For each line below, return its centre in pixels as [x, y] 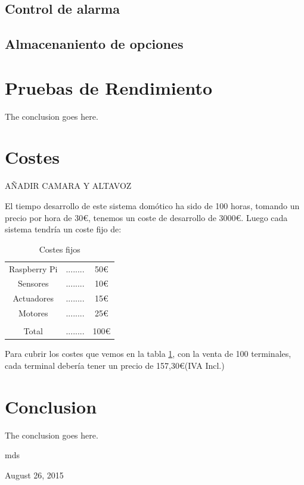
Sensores [33, 283]
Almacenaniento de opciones [94, 44]
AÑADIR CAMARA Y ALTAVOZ [68, 186]
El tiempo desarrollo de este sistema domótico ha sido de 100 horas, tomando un [152, 206]
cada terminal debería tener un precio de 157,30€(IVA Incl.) [115, 365]
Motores [33, 313]
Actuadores [33, 298]
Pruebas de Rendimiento [109, 87]
